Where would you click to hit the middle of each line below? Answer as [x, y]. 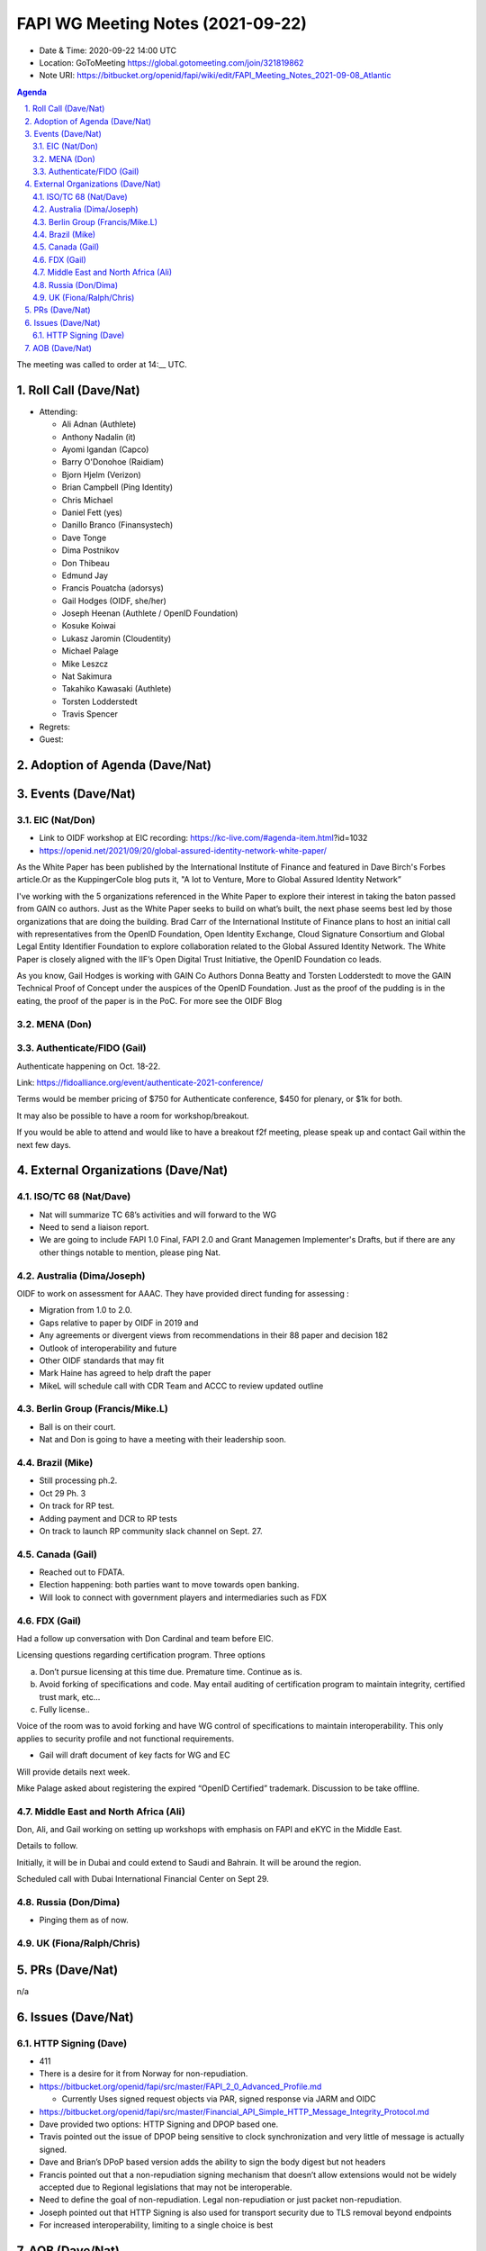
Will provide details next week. [73, 1772]
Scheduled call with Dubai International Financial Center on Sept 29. [143, 1879]
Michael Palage [90, 651]
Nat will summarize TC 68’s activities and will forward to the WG [158, 1215]
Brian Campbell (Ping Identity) [117, 487]
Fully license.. [64, 1709]
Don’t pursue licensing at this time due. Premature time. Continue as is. [171, 1671]
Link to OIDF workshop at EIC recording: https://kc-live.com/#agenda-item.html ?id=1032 [203, 838]
